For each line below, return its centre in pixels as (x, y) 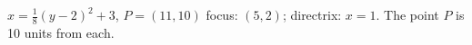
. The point (407, 14)
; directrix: (312, 14)
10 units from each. (61, 32)
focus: (222, 14)
